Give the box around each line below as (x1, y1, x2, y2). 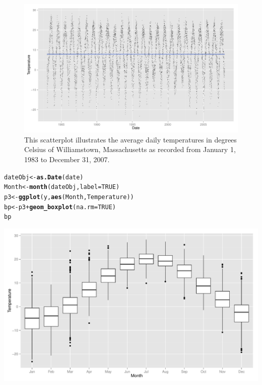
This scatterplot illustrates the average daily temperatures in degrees (24, 134, 237, 145)
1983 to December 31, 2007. (24, 154, 110, 165)
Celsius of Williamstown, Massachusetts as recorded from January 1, (24, 144, 236, 155)
